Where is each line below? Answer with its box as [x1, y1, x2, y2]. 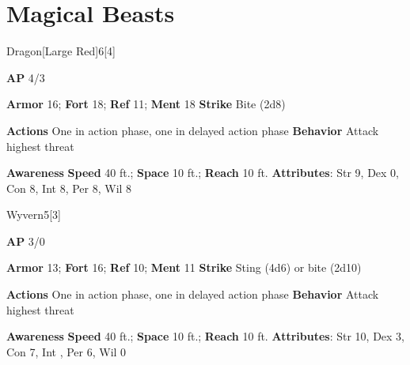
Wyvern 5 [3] [6, 206, 61, 223]
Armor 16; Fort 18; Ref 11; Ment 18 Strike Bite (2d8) [6, 96, 286, 112]
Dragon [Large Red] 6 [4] [6, 43, 116, 59]
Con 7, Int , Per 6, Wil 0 [6, 343, 127, 359]
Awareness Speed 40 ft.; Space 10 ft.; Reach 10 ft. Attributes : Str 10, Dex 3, [6, 328, 405, 344]
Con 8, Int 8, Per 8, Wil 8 [6, 179, 132, 196]
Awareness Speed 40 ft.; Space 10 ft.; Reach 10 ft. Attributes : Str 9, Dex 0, [6, 164, 400, 181]
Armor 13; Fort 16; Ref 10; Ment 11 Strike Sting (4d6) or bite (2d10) [6, 259, 362, 276]
